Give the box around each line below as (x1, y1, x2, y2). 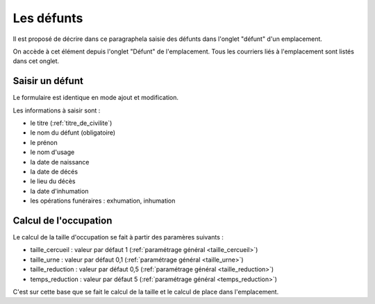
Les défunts (12, 10, 83, 26)
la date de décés (30, 167, 78, 176)
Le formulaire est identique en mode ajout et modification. (12, 94, 179, 102)
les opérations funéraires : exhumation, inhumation (30, 196, 176, 205)
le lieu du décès (30, 177, 76, 185)
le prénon (30, 138, 58, 146)
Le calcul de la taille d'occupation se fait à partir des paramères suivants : (12, 233, 224, 242)
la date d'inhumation (30, 187, 89, 195)
